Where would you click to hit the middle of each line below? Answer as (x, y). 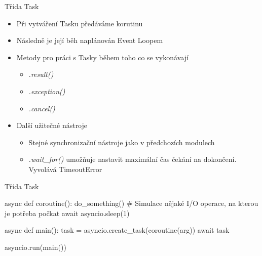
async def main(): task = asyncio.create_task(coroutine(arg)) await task (117, 230)
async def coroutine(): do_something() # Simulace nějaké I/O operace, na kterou (132, 203)
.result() (41, 74)
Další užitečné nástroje (52, 125)
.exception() (47, 91)
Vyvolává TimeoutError (65, 169)
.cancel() (42, 108)
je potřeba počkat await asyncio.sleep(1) (67, 213)
